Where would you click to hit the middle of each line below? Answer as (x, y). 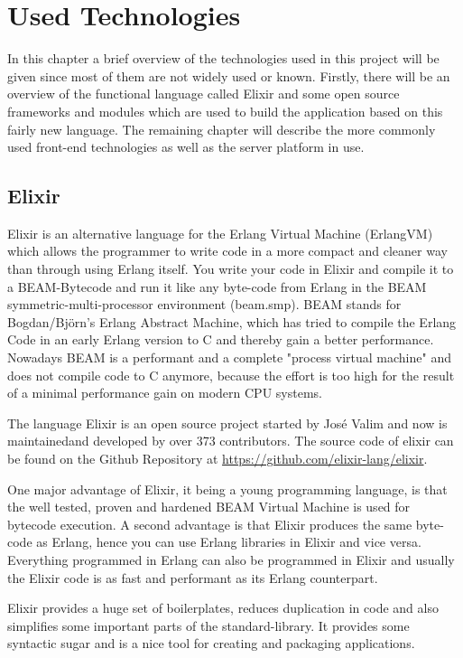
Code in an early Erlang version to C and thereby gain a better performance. (221, 339)
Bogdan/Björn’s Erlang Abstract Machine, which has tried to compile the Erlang (232, 321)
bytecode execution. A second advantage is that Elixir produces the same (210, 524)
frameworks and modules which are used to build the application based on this (225, 111)
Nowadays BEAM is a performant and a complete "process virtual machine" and (229, 357)
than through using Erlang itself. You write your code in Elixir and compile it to (231, 269)
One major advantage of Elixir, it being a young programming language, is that (227, 489)
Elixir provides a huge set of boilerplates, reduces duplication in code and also (223, 608)
